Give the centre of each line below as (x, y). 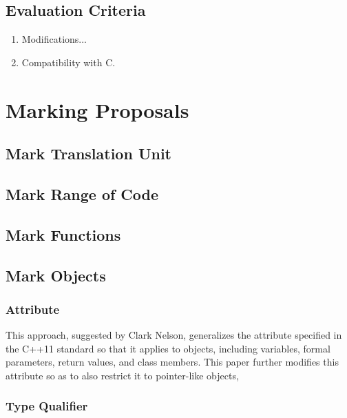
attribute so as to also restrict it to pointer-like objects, (122, 375)
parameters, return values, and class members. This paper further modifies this (172, 362)
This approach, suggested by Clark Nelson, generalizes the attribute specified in (174, 335)
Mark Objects (56, 275)
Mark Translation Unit (88, 153)
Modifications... (54, 39)
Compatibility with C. (69, 62)
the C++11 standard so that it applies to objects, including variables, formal (168, 348)
